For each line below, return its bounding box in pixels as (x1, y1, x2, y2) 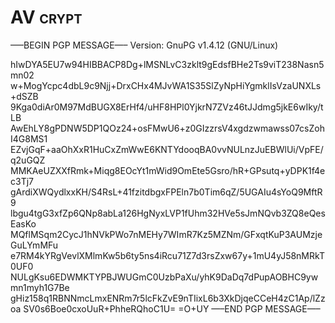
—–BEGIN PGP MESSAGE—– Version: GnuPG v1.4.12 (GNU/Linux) (10, 39, 279, 51)
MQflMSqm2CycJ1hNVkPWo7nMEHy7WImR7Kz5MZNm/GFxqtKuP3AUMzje (10, 228, 323, 240)
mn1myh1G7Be (10, 281, 70, 293)
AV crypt (10, 6, 83, 29)
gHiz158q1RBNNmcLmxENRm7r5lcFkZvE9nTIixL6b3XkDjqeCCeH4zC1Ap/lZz (10, 292, 326, 304)
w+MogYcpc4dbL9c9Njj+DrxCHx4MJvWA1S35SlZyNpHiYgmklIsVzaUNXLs (10, 79, 322, 91)
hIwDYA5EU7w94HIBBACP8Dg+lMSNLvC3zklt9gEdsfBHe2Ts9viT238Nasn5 (10, 58, 325, 70)
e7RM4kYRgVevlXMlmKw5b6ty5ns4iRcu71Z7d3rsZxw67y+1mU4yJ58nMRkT (10, 249, 325, 261)
